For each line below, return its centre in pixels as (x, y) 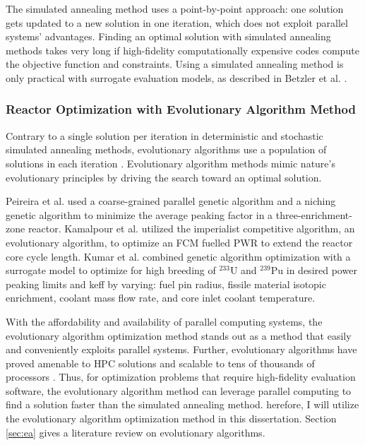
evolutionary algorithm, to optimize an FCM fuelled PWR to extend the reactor (179, 242)
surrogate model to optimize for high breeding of (111, 270)
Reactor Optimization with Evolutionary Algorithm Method (181, 109)
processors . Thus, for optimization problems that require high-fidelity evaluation (181, 377)
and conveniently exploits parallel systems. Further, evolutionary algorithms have (181, 349)
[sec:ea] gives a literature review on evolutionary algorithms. (136, 432)
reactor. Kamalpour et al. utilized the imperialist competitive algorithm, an (191, 229)
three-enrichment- (314, 214)
